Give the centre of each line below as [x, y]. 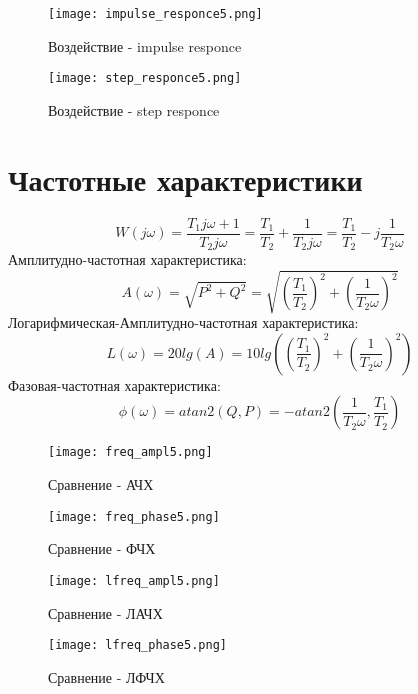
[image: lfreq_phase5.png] [137, 645]
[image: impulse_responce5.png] [155, 14]
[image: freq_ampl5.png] [130, 452]
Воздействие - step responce [134, 109]
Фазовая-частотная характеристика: [114, 384]
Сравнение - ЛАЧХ [105, 612]
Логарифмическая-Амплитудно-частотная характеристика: [183, 322]
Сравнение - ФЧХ [102, 548]
